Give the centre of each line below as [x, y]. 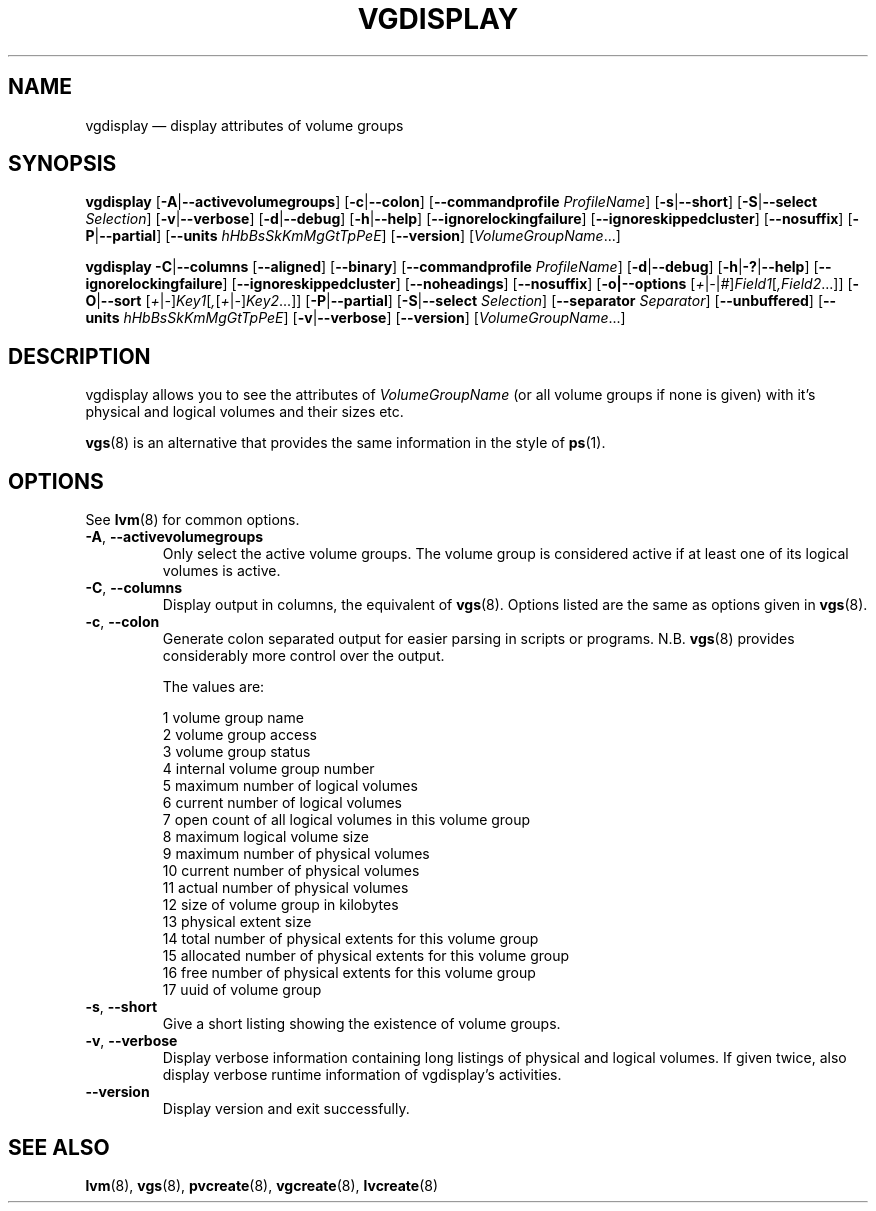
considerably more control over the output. [303, 656]
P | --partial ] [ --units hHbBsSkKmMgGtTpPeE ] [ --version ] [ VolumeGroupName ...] [353, 236]
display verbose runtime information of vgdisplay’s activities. [362, 1075]
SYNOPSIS [62, 164]
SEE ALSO [59, 1147]
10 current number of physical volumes [291, 871]
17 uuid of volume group [242, 990]
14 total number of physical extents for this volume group [350, 939]
